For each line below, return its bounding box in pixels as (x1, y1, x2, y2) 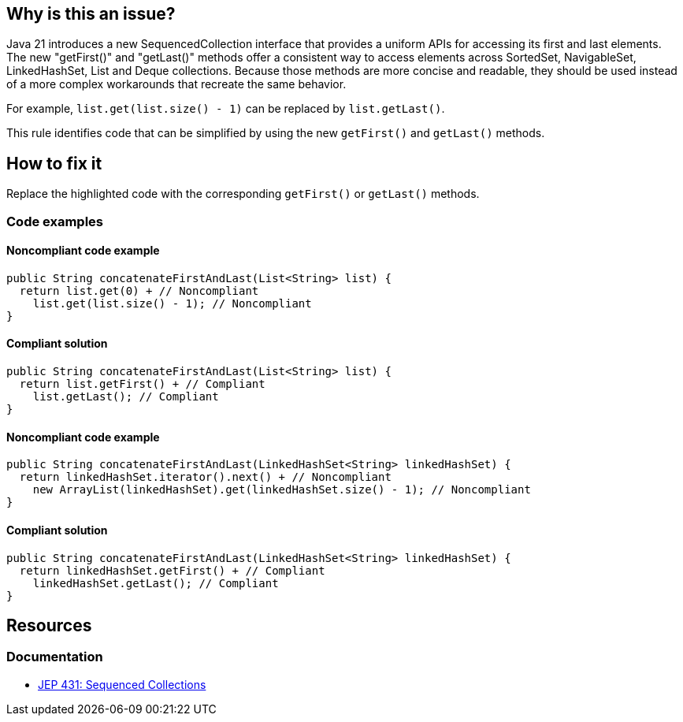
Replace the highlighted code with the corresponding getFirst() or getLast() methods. (6, 187, 480, 201)
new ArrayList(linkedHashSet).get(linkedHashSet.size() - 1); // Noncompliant (32, 483, 531, 497)
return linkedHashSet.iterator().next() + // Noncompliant (19, 471, 392, 484)
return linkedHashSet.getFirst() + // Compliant (19, 564, 325, 577)
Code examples (6, 213, 104, 229)
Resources (6, 615, 92, 635)
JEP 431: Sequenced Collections (38, 677, 206, 691)
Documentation (6, 649, 103, 665)
